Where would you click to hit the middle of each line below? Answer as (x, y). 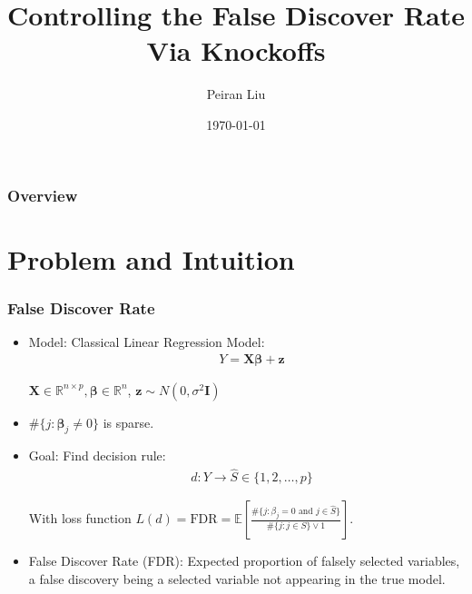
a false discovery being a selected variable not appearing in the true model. (237, 578)
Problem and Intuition (151, 258)
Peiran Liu (236, 94)
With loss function (80, 518)
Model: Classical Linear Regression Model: (147, 342)
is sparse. (128, 422)
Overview (43, 195)
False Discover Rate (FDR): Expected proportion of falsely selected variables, (244, 561)
